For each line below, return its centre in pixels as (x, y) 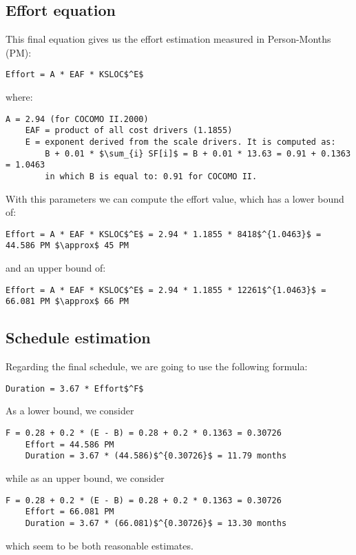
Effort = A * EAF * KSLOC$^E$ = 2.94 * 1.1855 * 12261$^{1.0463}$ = (166, 290)
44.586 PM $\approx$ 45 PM (67, 246)
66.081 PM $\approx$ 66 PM (67, 302)
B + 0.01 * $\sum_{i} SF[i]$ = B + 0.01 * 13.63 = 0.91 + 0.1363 (198, 153)
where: (19, 97)
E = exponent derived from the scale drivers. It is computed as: (180, 142)
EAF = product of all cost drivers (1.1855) (129, 131)
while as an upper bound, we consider (85, 478)
